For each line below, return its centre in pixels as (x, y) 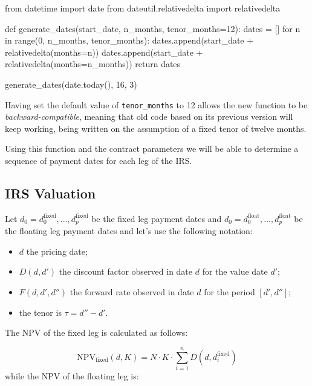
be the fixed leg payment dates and (157, 218)
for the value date (235, 271)
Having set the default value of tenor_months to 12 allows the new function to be (156, 104)
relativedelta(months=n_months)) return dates (93, 64)
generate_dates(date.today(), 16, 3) (71, 84)
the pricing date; (57, 251)
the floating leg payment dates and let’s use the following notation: (129, 231)
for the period (229, 292)
